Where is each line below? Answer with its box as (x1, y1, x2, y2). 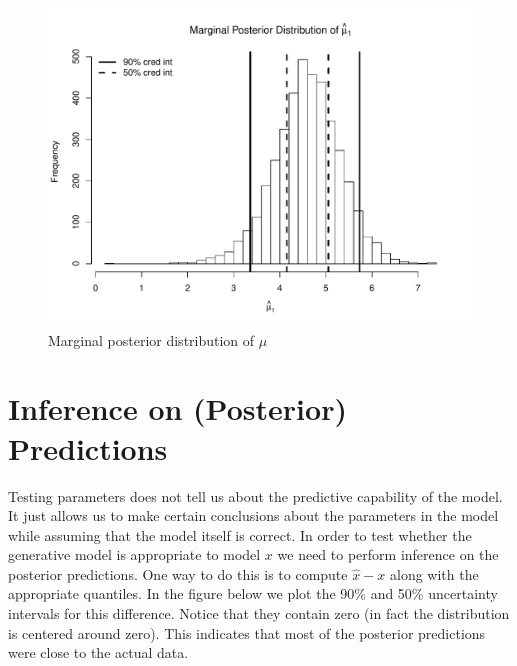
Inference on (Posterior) (8, 388, 347, 429)
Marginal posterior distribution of (48, 329, 255, 350)
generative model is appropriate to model (8, 544, 261, 565)
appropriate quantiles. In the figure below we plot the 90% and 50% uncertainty (8, 583, 498, 604)
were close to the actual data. (8, 642, 189, 663)
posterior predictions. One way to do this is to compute (8, 563, 348, 584)
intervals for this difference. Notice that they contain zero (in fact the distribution (8, 603, 510, 624)
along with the (390, 563, 479, 584)
